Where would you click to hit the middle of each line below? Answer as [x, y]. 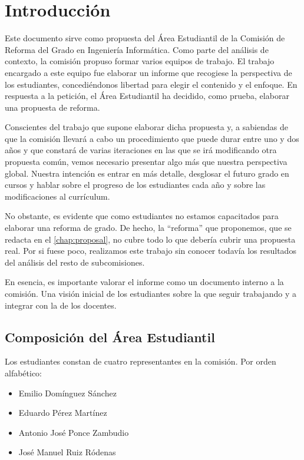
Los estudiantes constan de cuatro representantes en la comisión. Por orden [141, 361]
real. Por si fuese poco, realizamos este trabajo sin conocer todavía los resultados [151, 251]
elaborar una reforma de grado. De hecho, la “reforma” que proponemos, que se [148, 228]
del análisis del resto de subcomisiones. [75, 262]
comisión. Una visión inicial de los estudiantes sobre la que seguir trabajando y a [151, 293]
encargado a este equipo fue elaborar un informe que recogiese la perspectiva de [148, 72]
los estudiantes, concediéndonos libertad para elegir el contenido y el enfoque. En [151, 84]
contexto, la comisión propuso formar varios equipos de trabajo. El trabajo [140, 61]
